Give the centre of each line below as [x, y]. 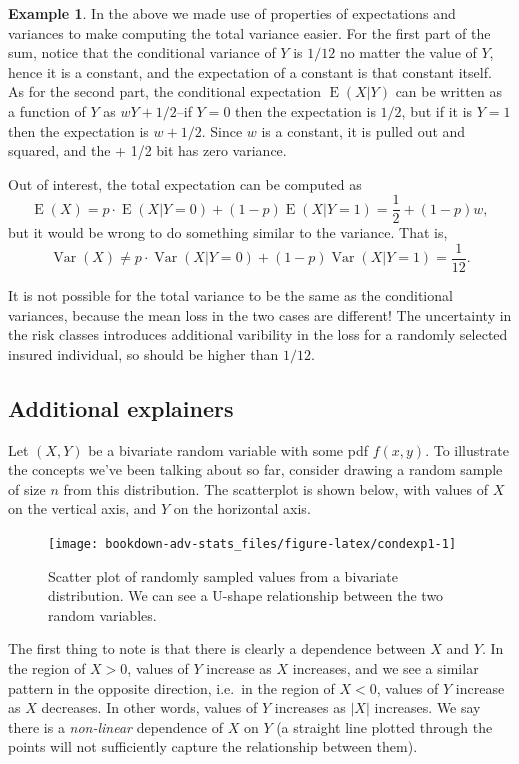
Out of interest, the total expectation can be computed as [185, 183]
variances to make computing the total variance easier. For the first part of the [249, 32]
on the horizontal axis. [242, 508]
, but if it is [437, 110]
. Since [222, 130]
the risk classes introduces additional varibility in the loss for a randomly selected [258, 334]
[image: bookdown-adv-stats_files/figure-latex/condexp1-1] [252, 544]
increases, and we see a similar [385, 668]
